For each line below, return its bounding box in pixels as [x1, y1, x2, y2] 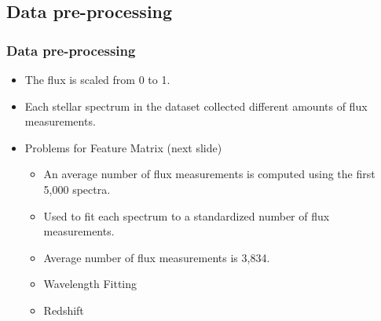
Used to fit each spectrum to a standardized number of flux [43, 207, 330, 224]
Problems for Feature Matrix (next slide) [24, 139, 222, 155]
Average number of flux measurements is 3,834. [43, 249, 270, 265]
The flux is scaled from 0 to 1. [24, 71, 170, 87]
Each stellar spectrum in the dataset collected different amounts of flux [24, 97, 368, 114]
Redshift [43, 301, 84, 318]
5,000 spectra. [43, 181, 111, 197]
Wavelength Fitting [43, 275, 137, 292]
